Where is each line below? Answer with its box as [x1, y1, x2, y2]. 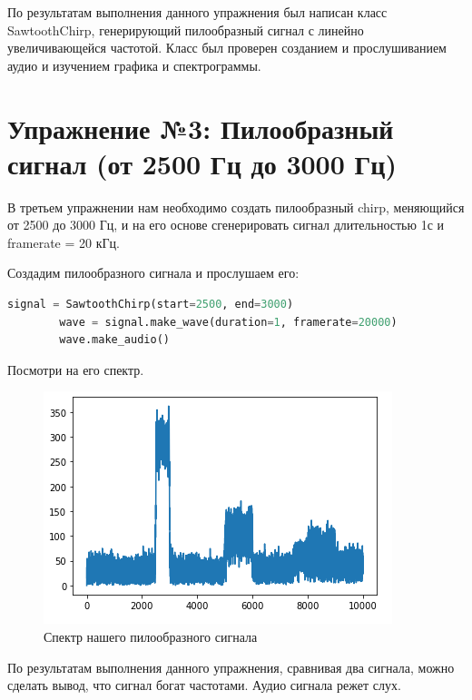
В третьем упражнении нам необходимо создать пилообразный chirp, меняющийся [7, 197, 465, 216]
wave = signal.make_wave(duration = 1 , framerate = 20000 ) [59, 315, 398, 329]
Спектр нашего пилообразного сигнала [44, 627, 258, 646]
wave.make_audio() [59, 333, 170, 347]
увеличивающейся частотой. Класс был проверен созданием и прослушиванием [7, 38, 447, 57]
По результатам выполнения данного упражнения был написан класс [7, 3, 388, 21]
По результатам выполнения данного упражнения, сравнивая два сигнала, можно [7, 657, 455, 676]
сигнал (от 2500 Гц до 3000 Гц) [7, 144, 397, 182]
